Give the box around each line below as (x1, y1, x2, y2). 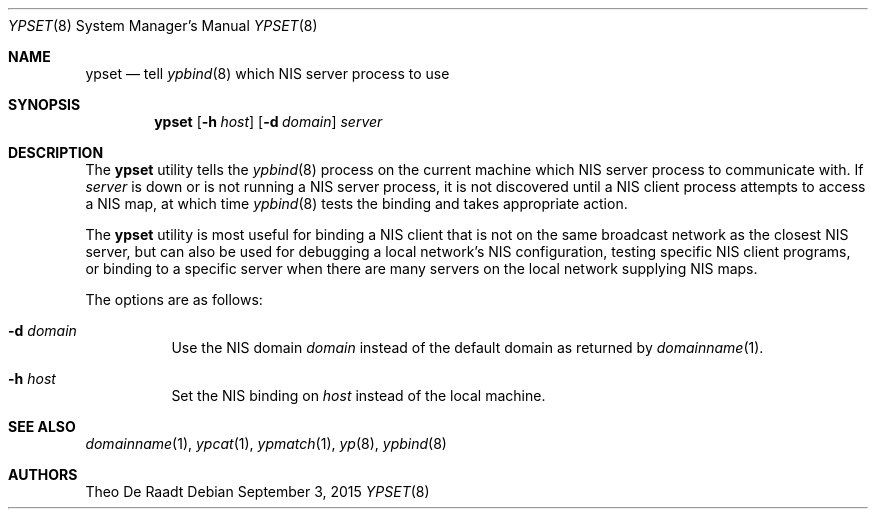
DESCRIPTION (8, 144, 104, 161)
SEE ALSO (8, 418, 76, 435)
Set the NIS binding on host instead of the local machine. (171, 387, 546, 404)
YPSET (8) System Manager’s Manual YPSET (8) (8, 17, 318, 34)
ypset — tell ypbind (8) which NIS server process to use (85, 65, 450, 82)
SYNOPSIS (8, 96, 81, 113)
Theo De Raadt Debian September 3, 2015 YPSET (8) (85, 483, 430, 500)
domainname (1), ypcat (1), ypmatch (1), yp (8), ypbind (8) (85, 435, 447, 452)
